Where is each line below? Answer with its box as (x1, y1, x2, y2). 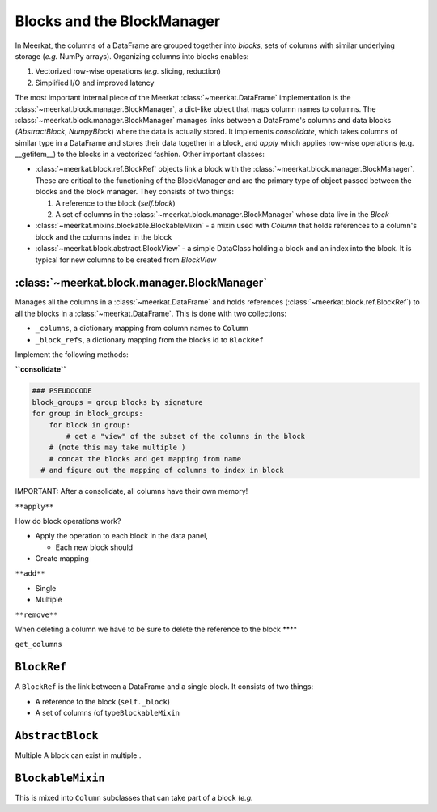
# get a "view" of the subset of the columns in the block (66, 432, 306, 440)
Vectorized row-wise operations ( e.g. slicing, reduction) (35, 66, 222, 76)
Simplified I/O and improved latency (35, 78, 155, 87)
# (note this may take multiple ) (49, 443, 186, 453)
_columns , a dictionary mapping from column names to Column (35, 324, 249, 334)
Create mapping (35, 554, 89, 563)
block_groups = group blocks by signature (32, 397, 203, 406)
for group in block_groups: (32, 409, 143, 419)
